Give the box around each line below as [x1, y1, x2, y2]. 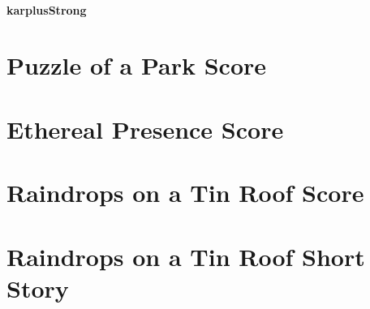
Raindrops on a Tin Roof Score [6, 176, 364, 209]
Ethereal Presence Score [6, 112, 284, 145]
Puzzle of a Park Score [6, 49, 267, 82]
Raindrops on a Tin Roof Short [6, 239, 365, 273]
